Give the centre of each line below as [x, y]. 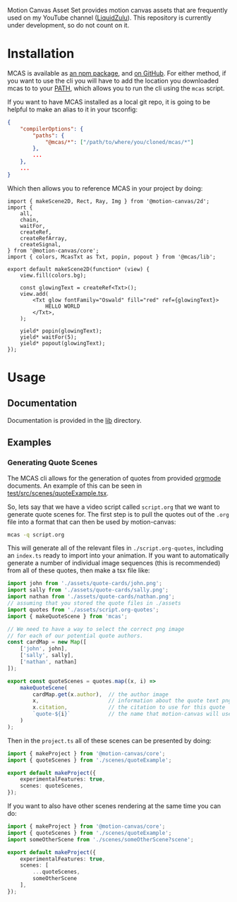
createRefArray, [44, 238]
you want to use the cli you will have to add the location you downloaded [113, 80]
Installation [41, 54]
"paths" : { [49, 136]
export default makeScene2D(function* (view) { [79, 269]
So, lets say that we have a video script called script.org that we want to [114, 507]
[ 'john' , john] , [44, 649]
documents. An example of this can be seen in [75, 486]
